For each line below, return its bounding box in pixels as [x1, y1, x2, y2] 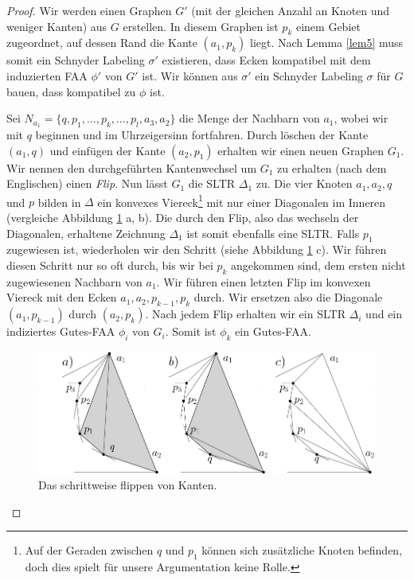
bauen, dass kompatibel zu [6, 83, 136, 99]
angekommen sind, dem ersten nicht [231, 257, 406, 274]
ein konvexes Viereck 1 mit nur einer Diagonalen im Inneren [97, 191, 386, 210]
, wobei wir [334, 110, 389, 127]
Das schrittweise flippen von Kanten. [38, 477, 217, 493]
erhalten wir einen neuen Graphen [217, 142, 384, 158]
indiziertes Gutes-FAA [6, 323, 115, 340]
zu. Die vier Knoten [256, 175, 353, 192]
